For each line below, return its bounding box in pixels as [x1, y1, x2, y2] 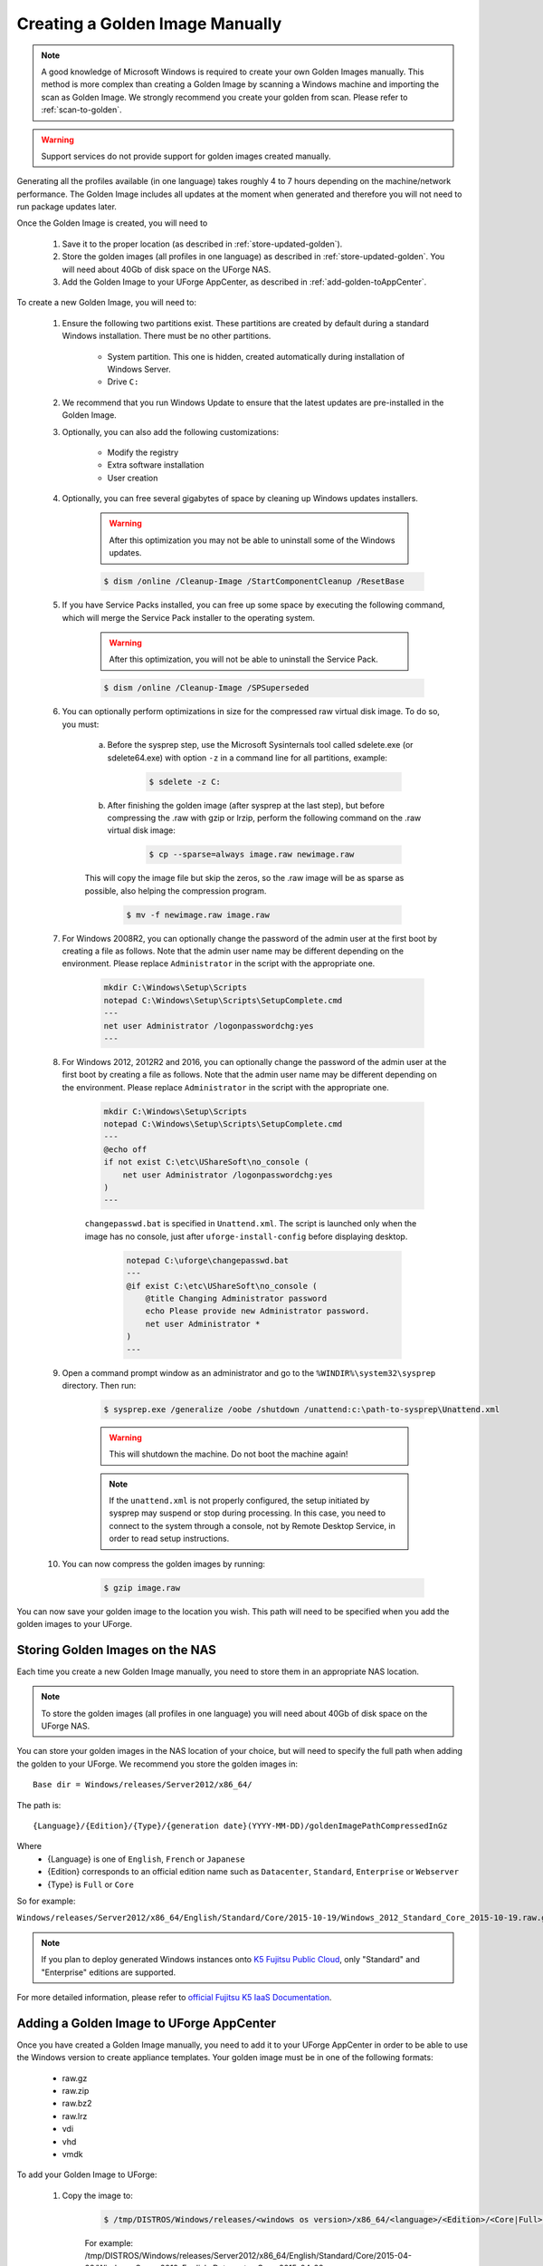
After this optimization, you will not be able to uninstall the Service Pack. [109, 654, 379, 665]
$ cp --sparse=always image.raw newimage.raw [148, 849, 355, 860]
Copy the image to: [62, 2190, 133, 2201]
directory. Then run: [62, 1380, 137, 1390]
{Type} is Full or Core [47, 1879, 135, 1890]
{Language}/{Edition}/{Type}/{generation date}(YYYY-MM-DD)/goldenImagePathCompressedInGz [33, 1821, 448, 1831]
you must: [62, 719, 100, 730]
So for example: [16, 1895, 76, 1906]
